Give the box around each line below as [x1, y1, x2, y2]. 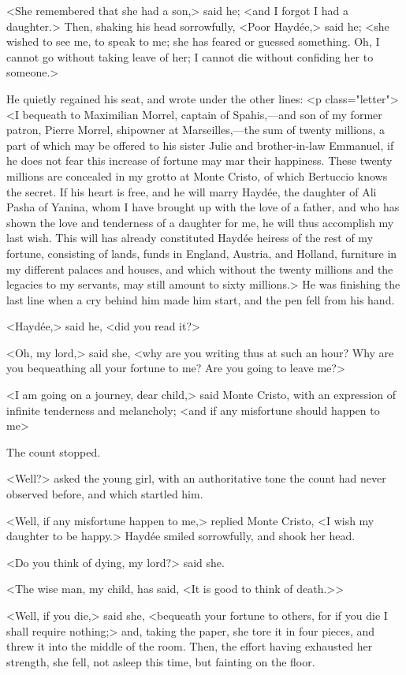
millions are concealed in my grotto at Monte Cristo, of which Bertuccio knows [6, 167, 388, 184]
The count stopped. [6, 443, 101, 460]
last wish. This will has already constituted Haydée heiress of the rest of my [6, 229, 374, 246]
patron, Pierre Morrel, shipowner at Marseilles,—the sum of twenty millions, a [6, 121, 385, 138]
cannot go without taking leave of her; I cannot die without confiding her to [6, 48, 374, 65]
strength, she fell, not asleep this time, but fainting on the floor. [6, 653, 315, 669]
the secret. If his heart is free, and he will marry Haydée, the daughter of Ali [6, 183, 377, 200]
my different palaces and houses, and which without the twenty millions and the [6, 260, 393, 277]
